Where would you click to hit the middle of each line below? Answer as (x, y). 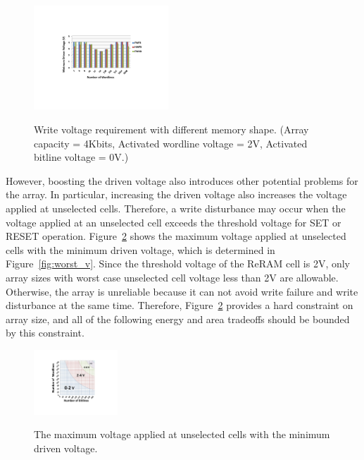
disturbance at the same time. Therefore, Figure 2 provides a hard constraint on (180, 305)
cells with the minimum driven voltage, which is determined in (140, 249)
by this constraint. (45, 333)
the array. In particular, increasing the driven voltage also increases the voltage (176, 194)
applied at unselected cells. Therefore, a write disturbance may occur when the (176, 208)
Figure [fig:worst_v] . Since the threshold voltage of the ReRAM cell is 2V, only (178, 264)
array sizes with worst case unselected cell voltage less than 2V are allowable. (172, 277)
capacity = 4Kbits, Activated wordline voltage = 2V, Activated (171, 143)
